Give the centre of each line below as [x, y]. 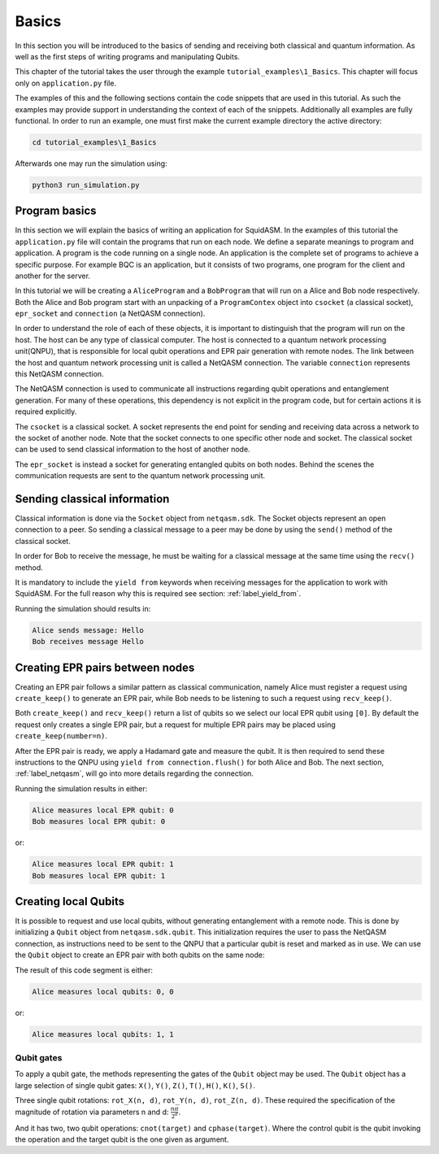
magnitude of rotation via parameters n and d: [92, 1112]
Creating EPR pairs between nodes [105, 667]
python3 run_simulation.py [86, 185]
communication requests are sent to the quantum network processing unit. [140, 476]
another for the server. [53, 276]
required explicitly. [46, 412]
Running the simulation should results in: [83, 608]
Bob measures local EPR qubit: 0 [99, 822]
